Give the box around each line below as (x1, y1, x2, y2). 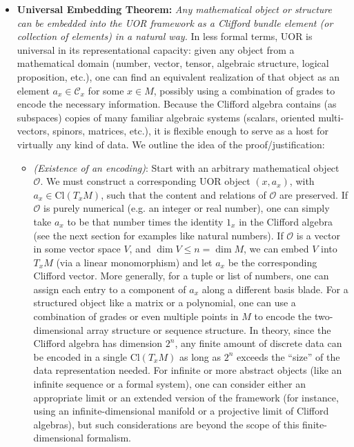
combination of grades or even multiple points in (33, 309, 239, 324)
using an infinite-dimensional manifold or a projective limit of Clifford (33, 404, 329, 418)
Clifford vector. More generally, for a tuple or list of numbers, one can (33, 268, 329, 283)
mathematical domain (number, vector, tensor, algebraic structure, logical (17, 56, 329, 70)
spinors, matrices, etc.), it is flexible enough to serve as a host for (52, 123, 328, 138)
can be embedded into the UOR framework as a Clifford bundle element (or (17, 15, 333, 30)
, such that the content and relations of (101, 187, 266, 201)
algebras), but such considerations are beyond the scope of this (33, 417, 299, 431)
